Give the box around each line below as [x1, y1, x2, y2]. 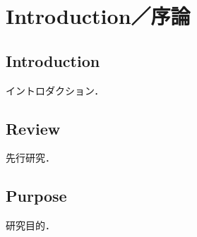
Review [6, 117, 61, 139]
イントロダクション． [6, 83, 105, 97]
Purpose [6, 185, 67, 207]
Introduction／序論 [6, 1, 191, 30]
